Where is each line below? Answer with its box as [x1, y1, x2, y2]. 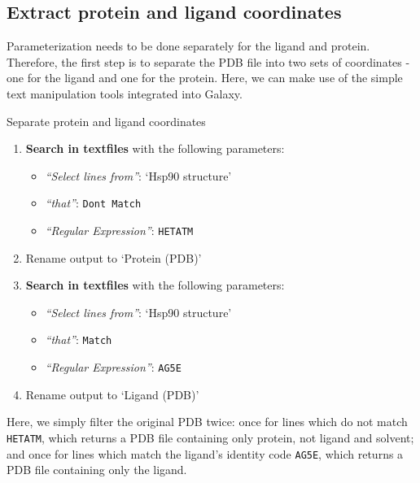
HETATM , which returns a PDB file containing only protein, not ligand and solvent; [7, 429, 414, 446]
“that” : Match [45, 331, 112, 348]
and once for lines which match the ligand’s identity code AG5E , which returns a [7, 445, 404, 462]
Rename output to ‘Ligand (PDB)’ [25, 385, 199, 402]
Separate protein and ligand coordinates [7, 112, 206, 129]
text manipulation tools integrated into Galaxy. [7, 85, 243, 102]
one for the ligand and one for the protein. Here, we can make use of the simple [7, 69, 403, 86]
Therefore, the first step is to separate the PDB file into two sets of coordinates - [7, 53, 410, 70]
